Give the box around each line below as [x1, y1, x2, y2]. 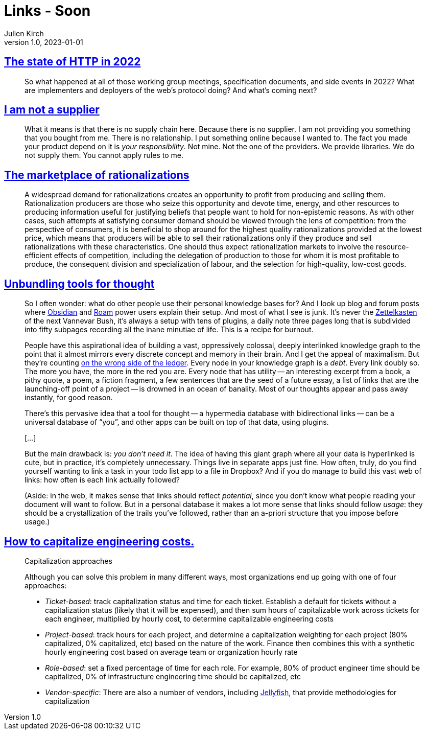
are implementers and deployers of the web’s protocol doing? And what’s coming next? [25, 85, 317, 95]
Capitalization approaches [25, 556, 112, 565]
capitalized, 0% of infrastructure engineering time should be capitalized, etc [45, 672, 301, 681]
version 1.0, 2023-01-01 [4, 37, 83, 47]
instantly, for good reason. [25, 393, 113, 402]
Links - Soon [4, 2, 91, 19]
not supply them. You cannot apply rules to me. [25, 151, 183, 160]
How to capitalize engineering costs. [4, 535, 195, 548]
